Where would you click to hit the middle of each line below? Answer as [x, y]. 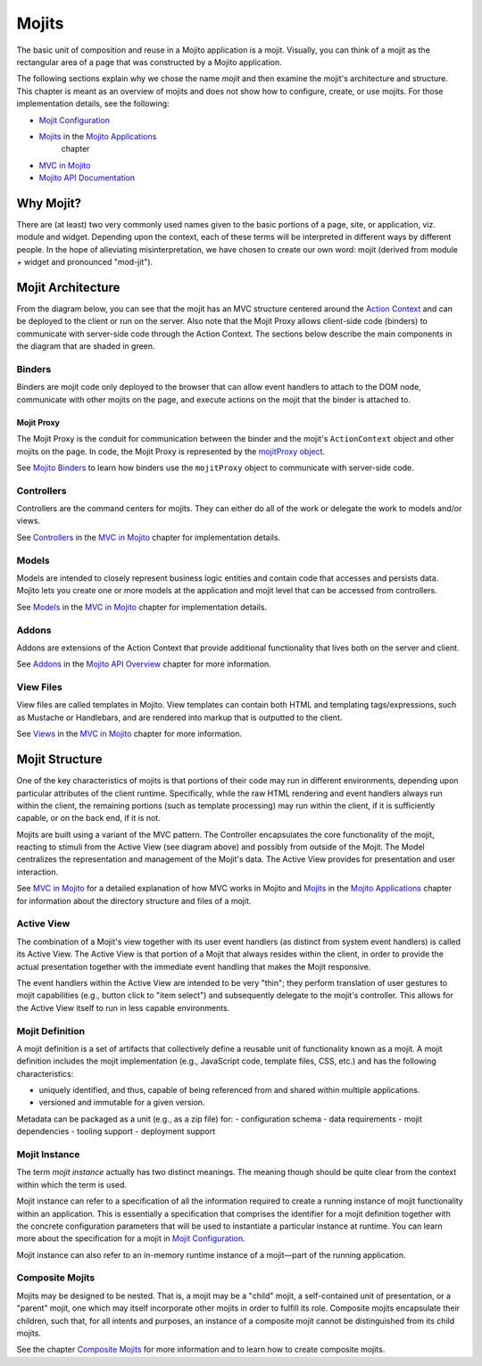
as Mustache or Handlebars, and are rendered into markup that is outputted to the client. [179, 717]
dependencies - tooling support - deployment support [116, 1131]
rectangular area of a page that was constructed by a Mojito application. [150, 62]
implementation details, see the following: [93, 103]
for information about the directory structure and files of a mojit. [134, 900]
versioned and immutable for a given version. [122, 1103]
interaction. [37, 872]
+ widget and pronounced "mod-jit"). [85, 262]
